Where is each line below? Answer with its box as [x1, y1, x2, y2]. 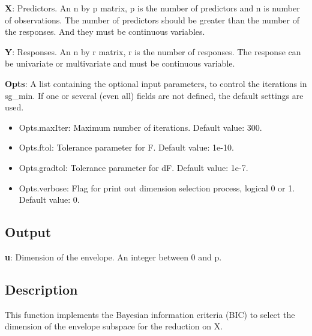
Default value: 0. [19, 193, 80, 206]
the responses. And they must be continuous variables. [5, 25, 205, 38]
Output [5, 223, 52, 241]
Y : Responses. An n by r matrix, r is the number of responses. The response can [5, 45, 301, 58]
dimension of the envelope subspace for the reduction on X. [5, 320, 223, 332]
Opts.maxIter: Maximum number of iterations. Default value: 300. [19, 121, 262, 133]
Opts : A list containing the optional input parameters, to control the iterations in [5, 77, 307, 89]
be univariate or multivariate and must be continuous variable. [5, 57, 235, 70]
